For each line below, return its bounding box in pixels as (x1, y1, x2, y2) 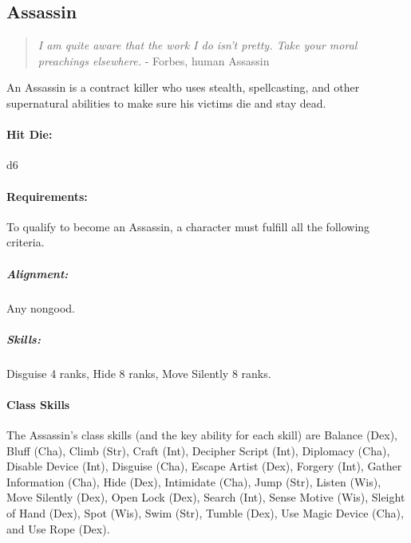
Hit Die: (6, 126, 53, 143)
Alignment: (6, 265, 69, 281)
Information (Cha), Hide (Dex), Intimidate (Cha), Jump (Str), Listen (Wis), (6, 473, 381, 490)
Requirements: (6, 187, 88, 204)
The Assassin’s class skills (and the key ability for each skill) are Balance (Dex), (6, 427, 398, 443)
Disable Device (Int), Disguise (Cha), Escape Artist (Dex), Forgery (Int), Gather (6, 458, 402, 474)
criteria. (6, 234, 45, 250)
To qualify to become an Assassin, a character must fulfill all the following (6, 218, 370, 234)
